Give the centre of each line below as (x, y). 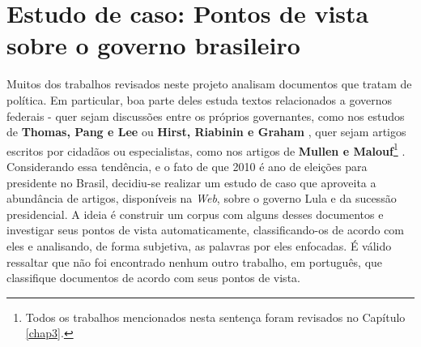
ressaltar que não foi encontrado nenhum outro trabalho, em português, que (195, 261)
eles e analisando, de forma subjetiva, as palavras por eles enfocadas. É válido (199, 245)
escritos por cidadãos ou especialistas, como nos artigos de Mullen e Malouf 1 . (206, 149)
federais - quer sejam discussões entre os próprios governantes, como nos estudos (206, 116)
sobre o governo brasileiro (153, 45)
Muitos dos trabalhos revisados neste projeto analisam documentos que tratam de (209, 84)
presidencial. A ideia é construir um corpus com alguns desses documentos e (195, 214)
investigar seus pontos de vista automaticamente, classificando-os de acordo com (206, 230)
